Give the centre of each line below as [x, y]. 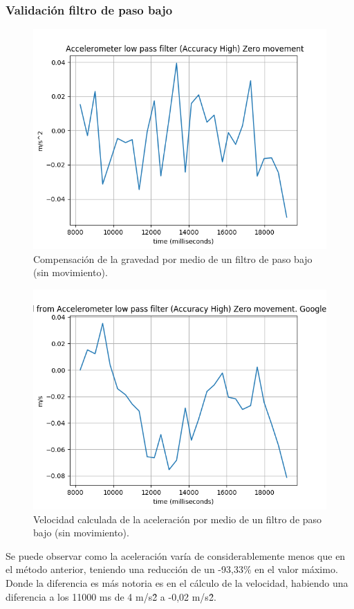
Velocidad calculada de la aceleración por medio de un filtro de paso [178, 519]
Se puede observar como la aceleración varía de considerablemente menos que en [176, 555]
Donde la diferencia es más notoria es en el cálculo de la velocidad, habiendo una [177, 582]
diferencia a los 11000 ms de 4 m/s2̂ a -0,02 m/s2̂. [111, 596]
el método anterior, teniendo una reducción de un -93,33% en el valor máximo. [172, 569]
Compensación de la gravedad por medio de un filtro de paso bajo [173, 258]
